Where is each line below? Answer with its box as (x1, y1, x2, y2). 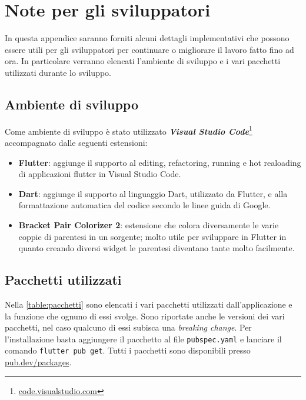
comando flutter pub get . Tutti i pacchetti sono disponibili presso (5, 344, 251, 356)
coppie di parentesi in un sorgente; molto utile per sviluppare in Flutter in (18, 230, 287, 242)
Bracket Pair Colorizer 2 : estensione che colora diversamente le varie (18, 218, 279, 231)
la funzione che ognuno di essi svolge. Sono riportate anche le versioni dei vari (5, 309, 285, 322)
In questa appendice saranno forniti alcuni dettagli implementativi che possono (5, 32, 290, 44)
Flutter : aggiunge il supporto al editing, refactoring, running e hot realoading (18, 156, 301, 168)
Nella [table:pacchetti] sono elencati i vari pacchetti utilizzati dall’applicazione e (5, 298, 292, 310)
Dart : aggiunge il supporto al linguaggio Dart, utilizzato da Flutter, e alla (18, 187, 288, 199)
